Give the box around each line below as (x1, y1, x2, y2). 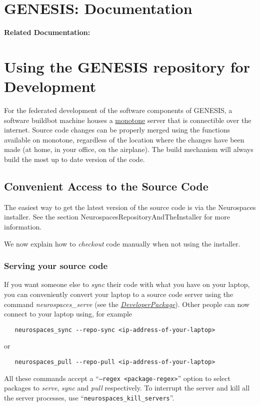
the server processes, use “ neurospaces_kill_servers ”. (4, 392, 174, 402)
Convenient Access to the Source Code (4, 178, 208, 193)
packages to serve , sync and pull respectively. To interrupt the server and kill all (4, 382, 250, 393)
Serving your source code (4, 259, 108, 272)
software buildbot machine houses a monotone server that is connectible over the (4, 114, 251, 125)
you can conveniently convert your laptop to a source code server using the (4, 288, 233, 299)
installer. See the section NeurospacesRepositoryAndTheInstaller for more (4, 211, 230, 222)
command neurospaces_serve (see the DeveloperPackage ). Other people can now (4, 298, 249, 309)
